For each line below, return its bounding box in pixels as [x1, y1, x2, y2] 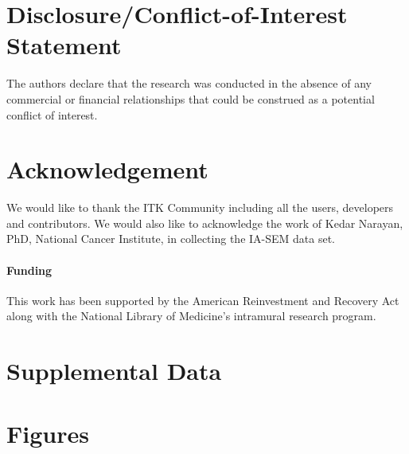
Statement [6, 29, 122, 61]
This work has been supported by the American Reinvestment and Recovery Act [6, 292, 399, 308]
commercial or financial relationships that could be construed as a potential [6, 90, 375, 107]
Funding [6, 261, 53, 278]
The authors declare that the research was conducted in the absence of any [6, 75, 372, 92]
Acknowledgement [6, 153, 208, 186]
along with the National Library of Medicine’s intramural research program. [6, 307, 376, 324]
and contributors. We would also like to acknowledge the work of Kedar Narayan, [6, 214, 403, 231]
